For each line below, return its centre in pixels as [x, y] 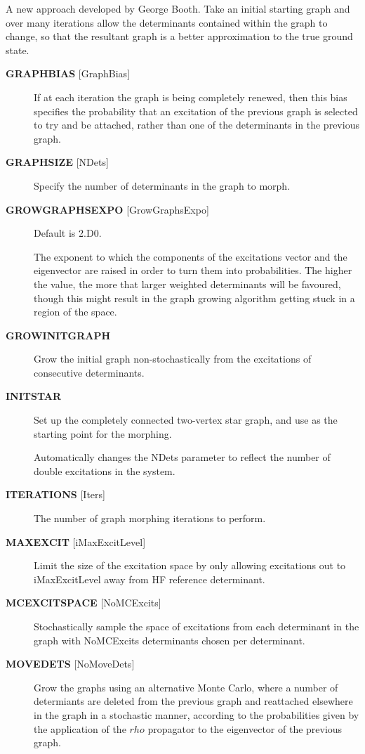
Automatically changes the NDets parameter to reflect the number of [182, 457]
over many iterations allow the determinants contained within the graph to [167, 22]
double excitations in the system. [105, 470]
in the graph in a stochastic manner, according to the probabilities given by [197, 714]
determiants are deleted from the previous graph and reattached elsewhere [193, 701]
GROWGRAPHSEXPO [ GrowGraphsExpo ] [107, 209]
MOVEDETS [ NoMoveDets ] [70, 664]
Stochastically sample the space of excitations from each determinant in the [197, 626]
